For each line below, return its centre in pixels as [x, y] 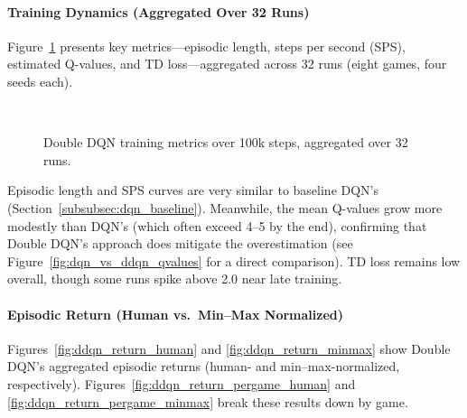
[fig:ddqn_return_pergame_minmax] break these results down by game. [208, 401]
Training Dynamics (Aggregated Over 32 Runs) [159, 11]
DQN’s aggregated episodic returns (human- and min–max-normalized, [204, 366]
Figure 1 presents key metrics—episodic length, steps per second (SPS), [206, 46]
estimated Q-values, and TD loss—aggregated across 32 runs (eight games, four [227, 64]
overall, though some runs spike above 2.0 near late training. [175, 279]
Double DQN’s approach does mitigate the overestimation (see [180, 243]
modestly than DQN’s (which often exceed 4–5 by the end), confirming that [217, 225]
